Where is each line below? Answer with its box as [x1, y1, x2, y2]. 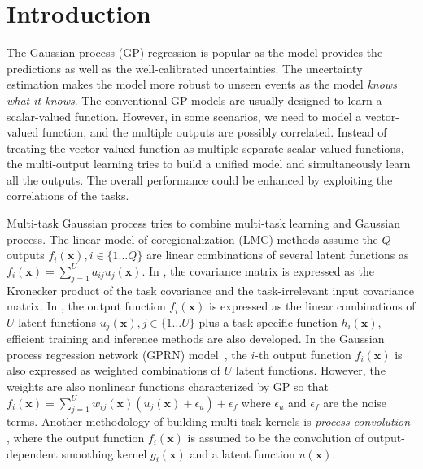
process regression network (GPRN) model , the [7, 345, 247, 363]
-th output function [255, 345, 351, 363]
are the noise [323, 393, 387, 410]
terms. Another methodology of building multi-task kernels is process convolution [7, 413, 411, 430]
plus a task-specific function [198, 313, 338, 330]
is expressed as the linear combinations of [209, 297, 416, 315]
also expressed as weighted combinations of [7, 362, 220, 379]
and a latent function [190, 445, 295, 462]
